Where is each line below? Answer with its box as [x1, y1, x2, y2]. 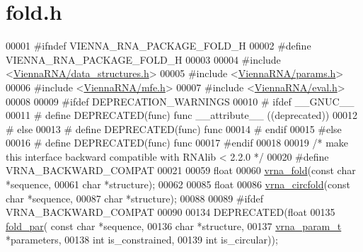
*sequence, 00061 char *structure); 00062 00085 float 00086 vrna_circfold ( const [6, 177, 350, 192]
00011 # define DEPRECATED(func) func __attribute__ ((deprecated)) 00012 [6, 108, 357, 122]
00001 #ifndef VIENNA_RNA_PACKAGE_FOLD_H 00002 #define [6, 38, 311, 53]
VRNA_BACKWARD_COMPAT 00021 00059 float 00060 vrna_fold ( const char [6, 163, 356, 178]
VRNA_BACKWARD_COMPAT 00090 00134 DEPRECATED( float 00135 [6, 205, 335, 219]
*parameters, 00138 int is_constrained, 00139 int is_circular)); [6, 232, 278, 247]
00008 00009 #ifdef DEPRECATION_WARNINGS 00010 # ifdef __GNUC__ [6, 93, 355, 108]
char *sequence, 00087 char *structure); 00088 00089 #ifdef [6, 190, 263, 205]
